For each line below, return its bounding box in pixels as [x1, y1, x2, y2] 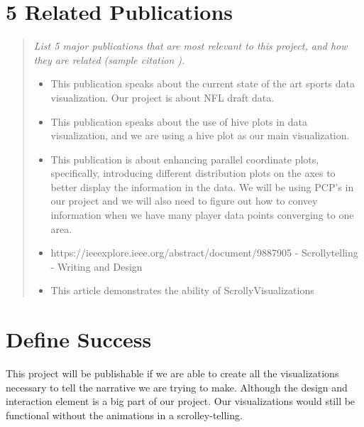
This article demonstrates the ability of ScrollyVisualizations [50, 283, 314, 298]
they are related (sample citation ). [33, 52, 185, 67]
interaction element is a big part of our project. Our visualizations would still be [6, 394, 355, 409]
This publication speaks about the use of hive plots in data [50, 114, 307, 129]
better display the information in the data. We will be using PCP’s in [50, 179, 354, 194]
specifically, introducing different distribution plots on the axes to [50, 166, 336, 180]
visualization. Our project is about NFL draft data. [50, 90, 275, 104]
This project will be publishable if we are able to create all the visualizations [6, 366, 339, 381]
